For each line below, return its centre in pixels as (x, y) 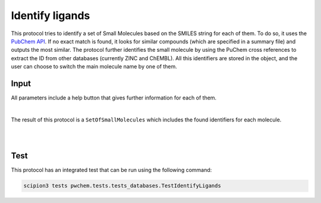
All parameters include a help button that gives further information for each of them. (114, 98)
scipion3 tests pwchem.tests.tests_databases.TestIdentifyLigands (122, 186)
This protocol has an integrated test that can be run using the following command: (111, 170)
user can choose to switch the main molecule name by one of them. (94, 67)
